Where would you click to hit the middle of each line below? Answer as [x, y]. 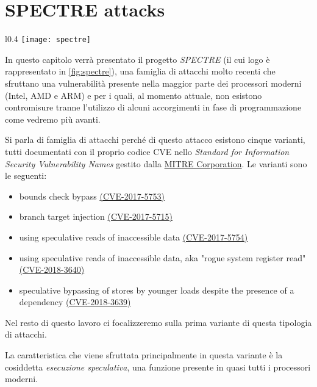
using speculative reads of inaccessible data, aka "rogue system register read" [162, 257]
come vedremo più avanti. [53, 119]
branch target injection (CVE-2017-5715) [96, 216]
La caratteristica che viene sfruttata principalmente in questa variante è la [144, 355]
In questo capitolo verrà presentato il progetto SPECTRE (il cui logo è [137, 59]
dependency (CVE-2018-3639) [75, 302]
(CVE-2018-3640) [52, 269]
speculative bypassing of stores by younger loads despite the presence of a [157, 290]
